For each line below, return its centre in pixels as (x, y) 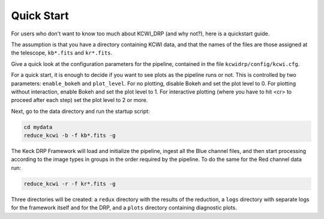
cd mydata (38, 127)
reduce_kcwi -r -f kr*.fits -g (70, 184)
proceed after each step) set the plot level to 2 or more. (79, 100)
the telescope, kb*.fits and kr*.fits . (62, 53)
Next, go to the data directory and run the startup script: (80, 111)
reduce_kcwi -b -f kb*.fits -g (70, 136)
